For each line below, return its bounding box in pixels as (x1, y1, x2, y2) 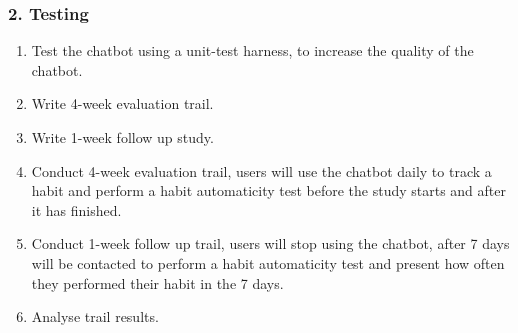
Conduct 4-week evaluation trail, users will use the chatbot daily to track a (31, 160, 492, 181)
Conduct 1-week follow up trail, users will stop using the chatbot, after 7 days (31, 233, 510, 254)
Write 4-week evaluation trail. (31, 93, 214, 114)
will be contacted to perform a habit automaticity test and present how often (31, 252, 505, 273)
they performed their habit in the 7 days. (31, 272, 284, 293)
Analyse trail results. (31, 306, 159, 327)
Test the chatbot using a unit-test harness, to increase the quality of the (31, 40, 474, 61)
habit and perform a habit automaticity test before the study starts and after (31, 180, 507, 201)
